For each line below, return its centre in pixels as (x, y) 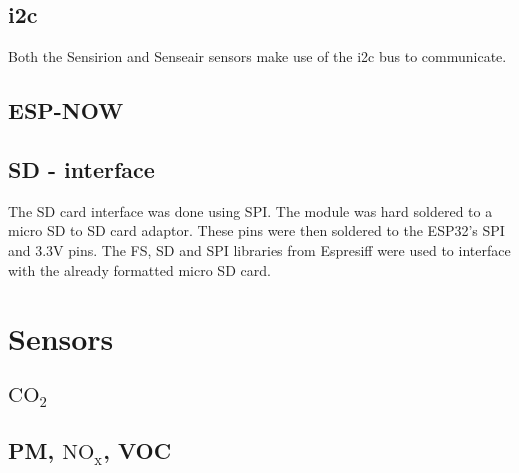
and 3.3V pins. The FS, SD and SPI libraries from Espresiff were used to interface (259, 249)
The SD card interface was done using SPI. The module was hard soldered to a (250, 210)
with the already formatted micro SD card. (139, 269)
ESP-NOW (66, 110)
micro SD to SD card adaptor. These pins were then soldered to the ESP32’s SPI (256, 230)
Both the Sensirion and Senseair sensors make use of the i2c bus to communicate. (257, 56)
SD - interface (81, 168)
